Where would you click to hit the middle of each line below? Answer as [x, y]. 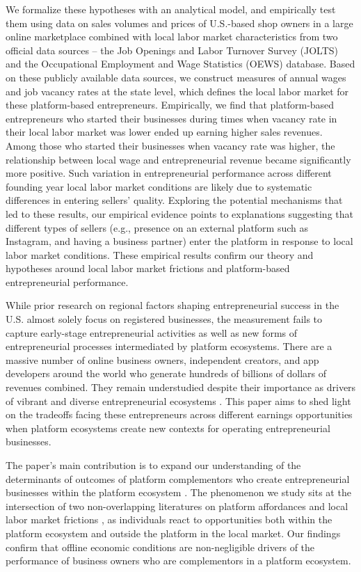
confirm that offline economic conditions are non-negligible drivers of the [160, 547]
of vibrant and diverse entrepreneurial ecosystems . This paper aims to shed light [178, 400]
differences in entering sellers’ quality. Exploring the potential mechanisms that [174, 200]
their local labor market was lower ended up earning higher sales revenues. [164, 132]
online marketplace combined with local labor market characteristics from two [172, 37]
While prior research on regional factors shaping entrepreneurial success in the [173, 305]
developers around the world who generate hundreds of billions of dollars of [166, 373]
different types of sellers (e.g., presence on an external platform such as [157, 227]
